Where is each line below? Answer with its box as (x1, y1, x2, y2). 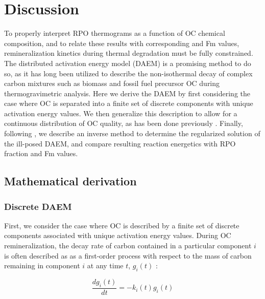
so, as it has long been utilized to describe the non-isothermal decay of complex (4, 68, 253, 78)
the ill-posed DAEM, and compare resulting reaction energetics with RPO (4, 138, 236, 148)
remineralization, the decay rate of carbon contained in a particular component (4, 240, 252, 251)
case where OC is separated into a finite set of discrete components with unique (4, 98, 253, 109)
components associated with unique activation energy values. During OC (4, 230, 231, 241)
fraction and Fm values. (4, 148, 78, 159)
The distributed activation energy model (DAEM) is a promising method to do (4, 57, 251, 68)
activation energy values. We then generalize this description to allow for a (4, 108, 237, 118)
